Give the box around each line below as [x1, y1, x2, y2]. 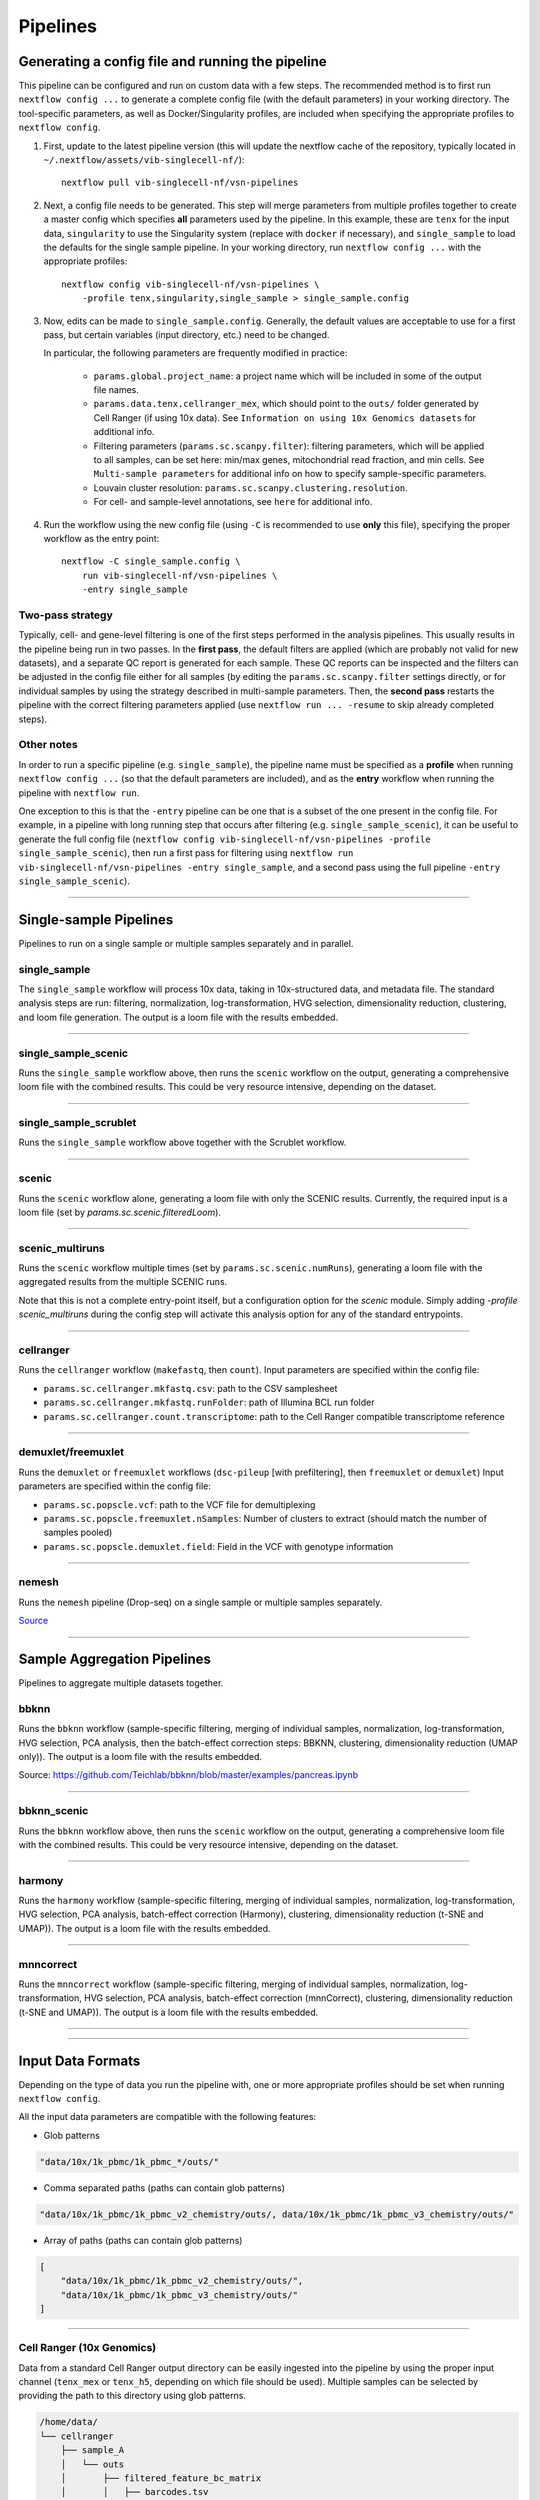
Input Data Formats [18, 2052, 141, 2069]
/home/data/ [39, 2416, 99, 2428]
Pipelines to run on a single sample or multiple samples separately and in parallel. [18, 937, 354, 949]
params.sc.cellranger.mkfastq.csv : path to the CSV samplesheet [43, 1382, 338, 1394]
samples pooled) [43, 1526, 113, 1539]
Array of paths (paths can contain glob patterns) [43, 2234, 243, 2246]
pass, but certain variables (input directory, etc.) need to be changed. [43, 328, 330, 340]
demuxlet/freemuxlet [18, 1445, 125, 1459]
